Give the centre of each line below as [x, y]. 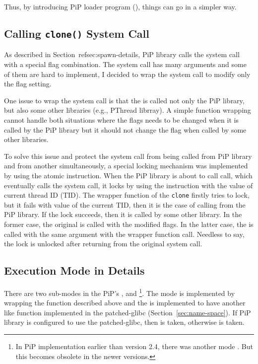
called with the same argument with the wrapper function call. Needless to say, [124, 234]
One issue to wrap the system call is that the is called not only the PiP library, [124, 100]
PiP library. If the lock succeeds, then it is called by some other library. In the [123, 214]
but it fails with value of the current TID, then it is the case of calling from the [125, 204]
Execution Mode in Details [74, 270]
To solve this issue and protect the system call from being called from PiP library [128, 156]
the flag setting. [28, 84]
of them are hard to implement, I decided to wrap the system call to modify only [127, 74]
